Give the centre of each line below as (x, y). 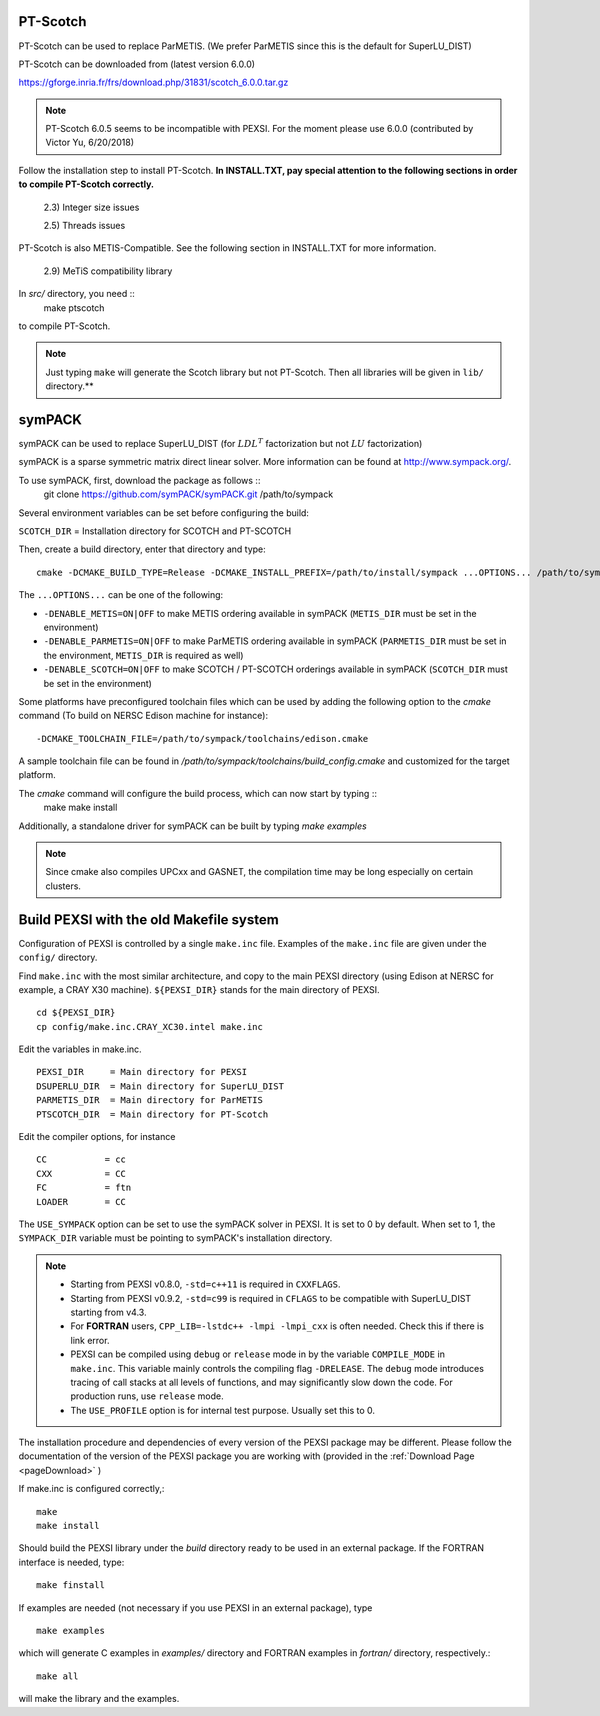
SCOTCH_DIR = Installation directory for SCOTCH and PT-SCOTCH (155, 531)
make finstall (70, 1585)
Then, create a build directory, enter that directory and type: (142, 549)
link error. (90, 1340)
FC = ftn (84, 1188)
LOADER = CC (81, 1201)
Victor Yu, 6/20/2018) (90, 142)
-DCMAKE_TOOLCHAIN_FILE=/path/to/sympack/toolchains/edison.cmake (202, 738)
